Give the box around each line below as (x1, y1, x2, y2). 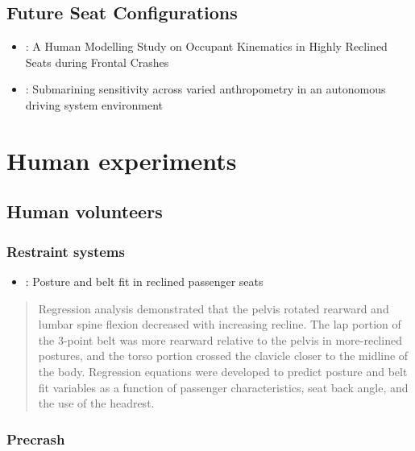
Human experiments (6, 143, 237, 176)
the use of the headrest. (38, 395, 155, 412)
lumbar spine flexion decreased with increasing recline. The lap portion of (38, 316, 401, 333)
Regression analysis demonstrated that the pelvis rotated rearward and (38, 300, 389, 317)
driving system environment (25, 96, 163, 113)
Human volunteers (6, 199, 163, 224)
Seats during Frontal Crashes (25, 53, 169, 70)
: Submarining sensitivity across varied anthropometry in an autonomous (25, 81, 386, 97)
